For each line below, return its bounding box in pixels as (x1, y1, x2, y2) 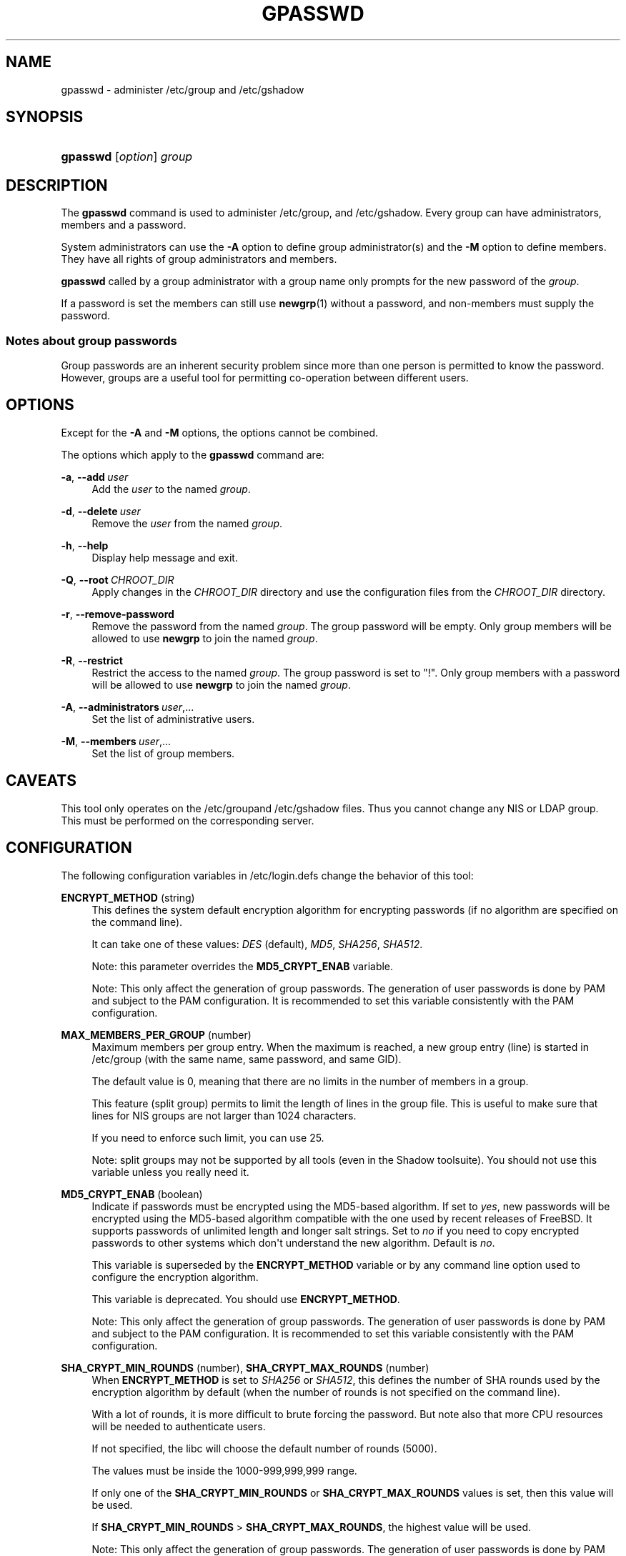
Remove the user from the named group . (91, 517, 283, 529)
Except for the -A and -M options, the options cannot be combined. (61, 426, 379, 439)
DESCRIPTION (6, 176, 108, 194)
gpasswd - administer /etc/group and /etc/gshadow (61, 83, 304, 96)
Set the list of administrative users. (91, 712, 255, 725)
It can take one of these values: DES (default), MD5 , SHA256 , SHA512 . (91, 937, 423, 950)
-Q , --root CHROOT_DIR (61, 573, 174, 586)
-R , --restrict (61, 654, 123, 667)
